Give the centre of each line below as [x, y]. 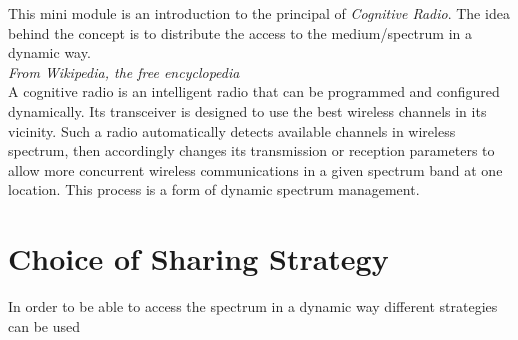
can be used [44, 325]
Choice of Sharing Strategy [198, 258]
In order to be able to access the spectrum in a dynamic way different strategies [253, 306]
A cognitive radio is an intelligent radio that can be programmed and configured [254, 91]
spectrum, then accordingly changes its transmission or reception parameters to [251, 150]
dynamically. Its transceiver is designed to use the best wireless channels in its [247, 110]
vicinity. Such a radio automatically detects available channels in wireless [232, 130]
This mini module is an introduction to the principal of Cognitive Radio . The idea [259, 13]
